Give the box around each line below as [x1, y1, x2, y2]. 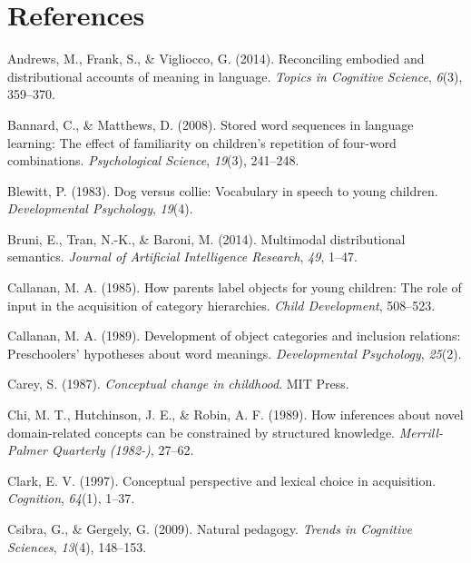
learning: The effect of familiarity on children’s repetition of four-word [7, 133, 397, 152]
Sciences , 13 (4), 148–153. [7, 537, 147, 556]
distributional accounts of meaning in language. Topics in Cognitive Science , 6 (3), [7, 66, 463, 85]
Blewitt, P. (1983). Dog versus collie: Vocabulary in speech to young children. [7, 181, 438, 200]
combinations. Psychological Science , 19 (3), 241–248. [7, 151, 299, 170]
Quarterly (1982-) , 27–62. [52, 440, 194, 459]
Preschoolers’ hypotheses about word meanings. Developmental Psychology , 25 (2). [7, 343, 462, 362]
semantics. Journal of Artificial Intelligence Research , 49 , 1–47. [7, 247, 358, 266]
